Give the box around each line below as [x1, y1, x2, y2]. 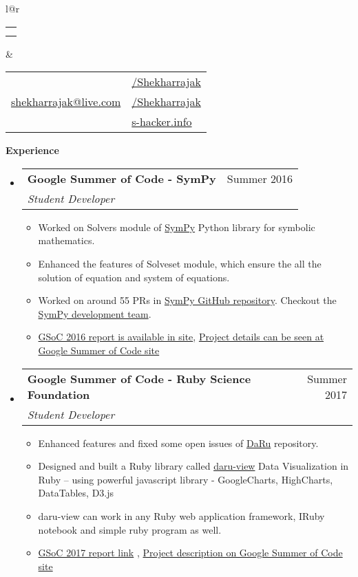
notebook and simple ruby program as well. [38, 522, 222, 536]
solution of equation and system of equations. [38, 270, 230, 284]
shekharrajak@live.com [11, 94, 121, 110]
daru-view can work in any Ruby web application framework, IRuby [38, 508, 325, 523]
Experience [6, 143, 59, 157]
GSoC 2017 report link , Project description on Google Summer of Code [38, 545, 343, 560]
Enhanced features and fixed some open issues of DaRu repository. [38, 435, 319, 450]
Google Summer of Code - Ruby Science [27, 370, 251, 387]
